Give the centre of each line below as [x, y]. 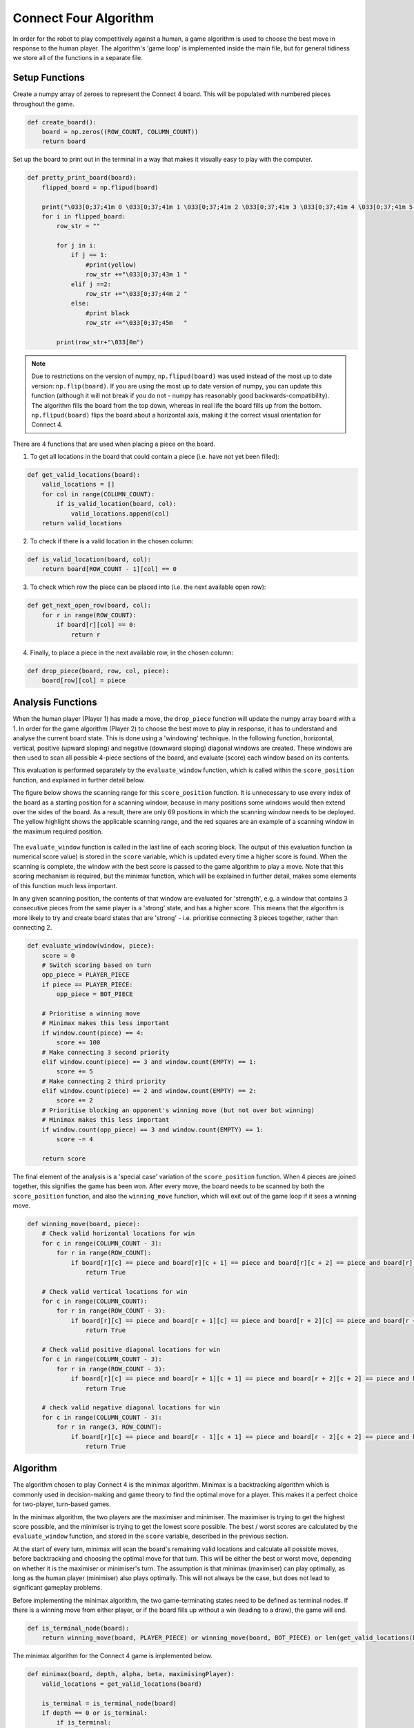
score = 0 [58, 955]
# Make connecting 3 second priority [106, 1052]
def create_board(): [62, 122]
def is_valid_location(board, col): [89, 560]
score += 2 [75, 1100]
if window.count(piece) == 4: [93, 1033]
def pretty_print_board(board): [82, 178]
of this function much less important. [65, 885]
